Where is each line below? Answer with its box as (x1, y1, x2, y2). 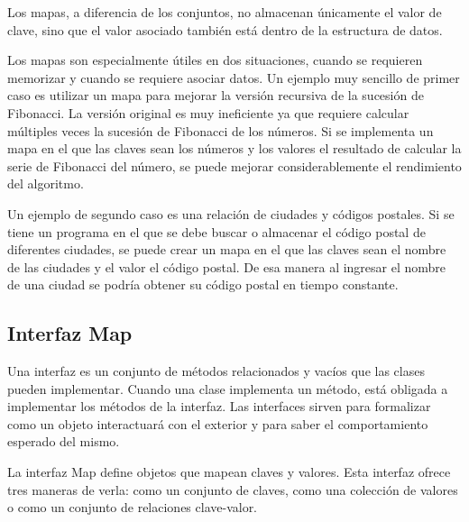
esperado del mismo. (7, 432, 120, 451)
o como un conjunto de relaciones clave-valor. (7, 498, 258, 517)
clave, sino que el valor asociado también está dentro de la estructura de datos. (7, 20, 443, 39)
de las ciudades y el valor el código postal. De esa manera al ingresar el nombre (7, 257, 446, 276)
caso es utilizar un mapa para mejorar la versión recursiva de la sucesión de (7, 86, 424, 105)
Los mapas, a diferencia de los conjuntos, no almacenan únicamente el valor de (7, 3, 442, 21)
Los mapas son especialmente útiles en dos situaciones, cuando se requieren (7, 50, 423, 69)
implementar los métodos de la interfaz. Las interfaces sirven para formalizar (7, 397, 431, 416)
